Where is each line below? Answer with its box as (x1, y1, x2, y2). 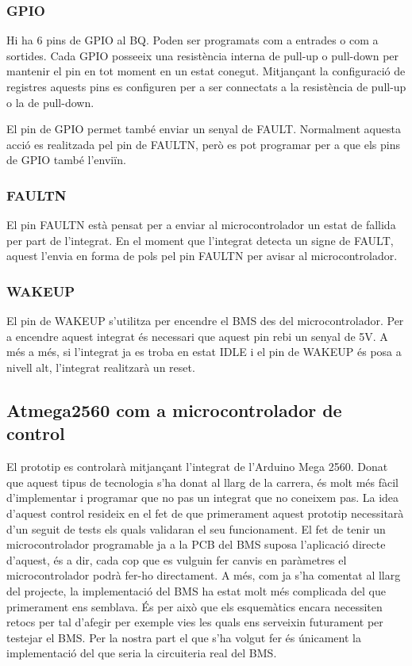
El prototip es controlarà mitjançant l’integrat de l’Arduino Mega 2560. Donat (6, 458, 388, 475)
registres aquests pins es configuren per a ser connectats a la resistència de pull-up (6, 78, 406, 94)
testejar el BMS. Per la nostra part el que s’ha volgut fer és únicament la (6, 629, 361, 645)
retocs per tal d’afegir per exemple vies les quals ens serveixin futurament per (6, 614, 383, 630)
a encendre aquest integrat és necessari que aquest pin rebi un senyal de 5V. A (6, 327, 388, 344)
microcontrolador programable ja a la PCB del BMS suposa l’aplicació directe (6, 536, 386, 553)
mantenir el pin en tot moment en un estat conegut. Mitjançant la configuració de (6, 63, 406, 79)
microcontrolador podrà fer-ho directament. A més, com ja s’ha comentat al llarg (6, 567, 401, 584)
